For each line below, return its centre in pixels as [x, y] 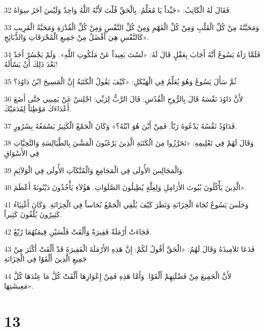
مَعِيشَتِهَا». [19, 286]
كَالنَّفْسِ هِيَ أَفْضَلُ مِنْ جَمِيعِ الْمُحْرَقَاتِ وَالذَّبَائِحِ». [77, 37]
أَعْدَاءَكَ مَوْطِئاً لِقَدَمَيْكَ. [38, 109]
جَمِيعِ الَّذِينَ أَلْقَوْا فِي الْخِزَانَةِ [46, 259]
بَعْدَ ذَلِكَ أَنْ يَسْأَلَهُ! [31, 64]
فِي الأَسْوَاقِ [22, 152]
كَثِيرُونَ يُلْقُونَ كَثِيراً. [33, 214]
